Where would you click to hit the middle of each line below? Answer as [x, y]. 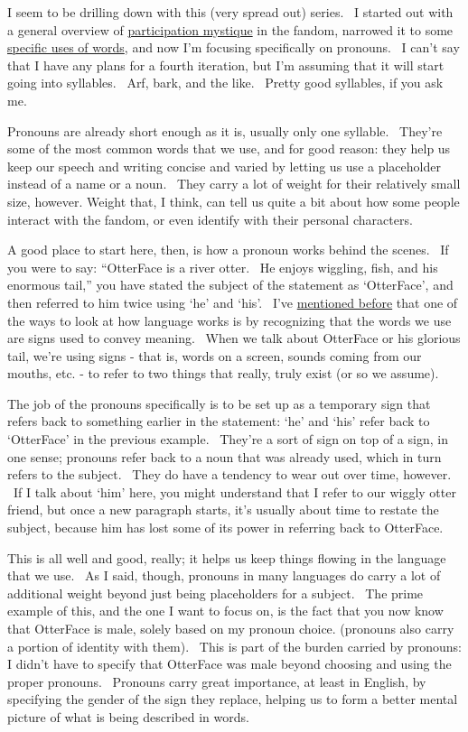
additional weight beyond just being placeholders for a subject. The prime [215, 593]
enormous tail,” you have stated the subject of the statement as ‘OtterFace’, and [230, 285]
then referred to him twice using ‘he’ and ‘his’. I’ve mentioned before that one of [233, 302]
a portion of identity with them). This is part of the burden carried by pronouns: [234, 646]
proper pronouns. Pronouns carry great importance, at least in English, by [217, 681]
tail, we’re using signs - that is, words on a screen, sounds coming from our [215, 355]
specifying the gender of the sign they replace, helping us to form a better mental [233, 699]
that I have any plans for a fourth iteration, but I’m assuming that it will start [226, 65]
